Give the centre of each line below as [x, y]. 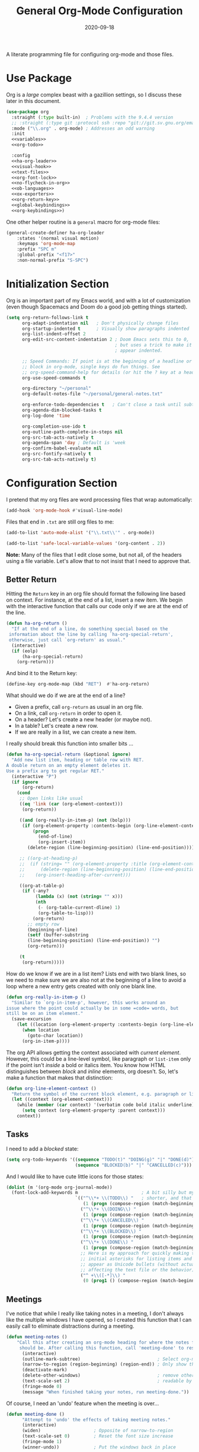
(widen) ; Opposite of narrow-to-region [97, 1431]
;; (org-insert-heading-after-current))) [75, 875]
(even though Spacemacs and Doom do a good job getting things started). [97, 307]
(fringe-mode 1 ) [42, 1442]
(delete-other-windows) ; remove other [108, 1376]
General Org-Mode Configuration [99, 11]
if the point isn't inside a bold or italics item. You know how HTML [86, 1065]
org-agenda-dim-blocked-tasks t [62, 410]
